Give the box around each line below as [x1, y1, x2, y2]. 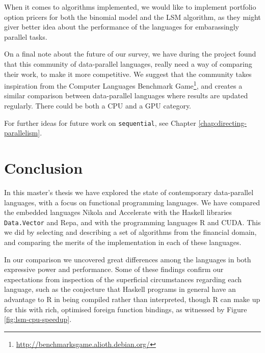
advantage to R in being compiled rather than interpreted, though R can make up [4, 293, 260, 304]
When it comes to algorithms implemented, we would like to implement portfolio [4, 2, 256, 12]
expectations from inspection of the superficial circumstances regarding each [4, 274, 242, 284]
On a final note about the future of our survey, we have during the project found [4, 48, 256, 59]
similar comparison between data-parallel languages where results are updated [4, 90, 248, 101]
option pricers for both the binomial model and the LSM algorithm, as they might [4, 11, 261, 22]
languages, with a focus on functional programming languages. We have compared [4, 197, 260, 207]
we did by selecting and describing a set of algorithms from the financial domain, [4, 227, 257, 237]
